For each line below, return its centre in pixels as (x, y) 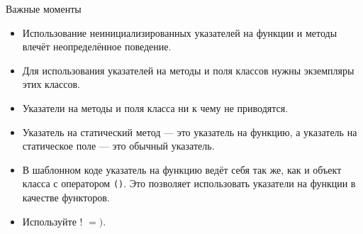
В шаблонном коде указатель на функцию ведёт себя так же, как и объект (182, 169)
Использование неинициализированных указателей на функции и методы (180, 32)
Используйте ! (52, 221)
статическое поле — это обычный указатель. (118, 146)
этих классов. (51, 84)
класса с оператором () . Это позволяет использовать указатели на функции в (189, 183)
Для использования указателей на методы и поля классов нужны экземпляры (188, 70)
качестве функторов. (66, 197)
